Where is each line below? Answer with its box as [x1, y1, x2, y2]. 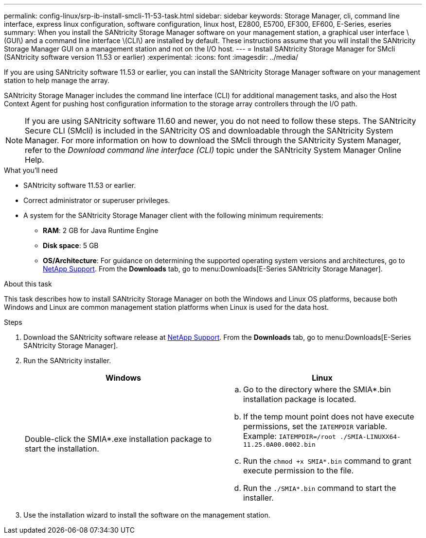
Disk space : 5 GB [43, 241, 99, 250]
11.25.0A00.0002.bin [243, 441, 316, 448]
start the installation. [25, 443, 99, 454]
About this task [4, 280, 52, 288]
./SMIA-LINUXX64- [339, 433, 401, 440]
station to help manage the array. [4, 76, 110, 84]
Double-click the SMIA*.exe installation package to [25, 434, 212, 444]
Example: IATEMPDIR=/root [243, 431, 336, 441]
